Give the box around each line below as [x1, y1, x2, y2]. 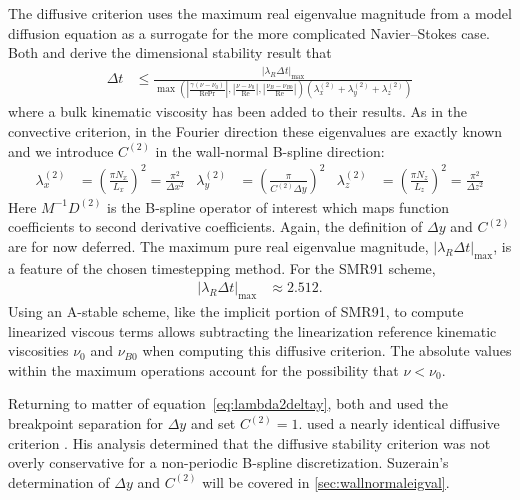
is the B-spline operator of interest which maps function [107, 196, 450, 217]
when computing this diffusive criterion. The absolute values [142, 340, 512, 361]
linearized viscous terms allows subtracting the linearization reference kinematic [8, 320, 497, 341]
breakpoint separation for [8, 413, 164, 434]
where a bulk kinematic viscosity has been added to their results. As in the [8, 101, 468, 122]
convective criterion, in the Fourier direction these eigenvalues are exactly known [8, 120, 503, 141]
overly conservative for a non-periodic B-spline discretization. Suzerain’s [8, 452, 449, 473]
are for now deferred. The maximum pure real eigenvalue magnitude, [8, 235, 429, 256]
